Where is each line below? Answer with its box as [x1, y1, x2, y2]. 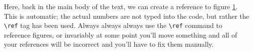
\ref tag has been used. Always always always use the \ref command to [4, 20, 222, 30]
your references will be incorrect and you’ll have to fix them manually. [4, 39, 214, 49]
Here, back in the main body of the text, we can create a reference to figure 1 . [4, 1, 238, 11]
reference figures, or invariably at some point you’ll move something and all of [4, 29, 237, 39]
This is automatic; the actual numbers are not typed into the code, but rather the [4, 11, 250, 21]
